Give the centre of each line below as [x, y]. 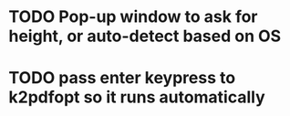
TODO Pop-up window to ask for [133, 17]
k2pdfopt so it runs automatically [137, 97]
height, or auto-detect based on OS [145, 36]
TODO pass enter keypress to [122, 78]
